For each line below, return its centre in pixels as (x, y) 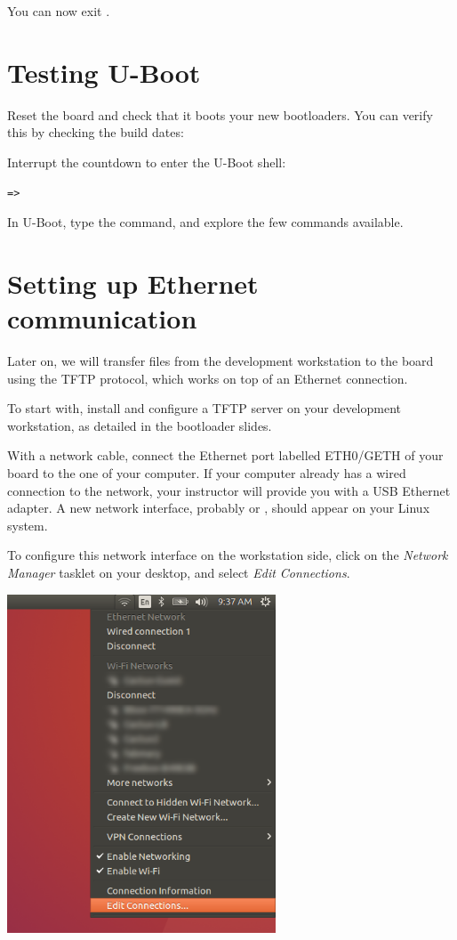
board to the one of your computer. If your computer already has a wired (207, 472)
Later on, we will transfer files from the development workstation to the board (220, 361)
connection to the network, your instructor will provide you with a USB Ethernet (229, 490)
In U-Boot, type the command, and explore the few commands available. (205, 222)
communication (102, 318)
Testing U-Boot (104, 72)
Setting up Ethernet (133, 283)
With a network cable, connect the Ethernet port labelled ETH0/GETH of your (225, 455)
